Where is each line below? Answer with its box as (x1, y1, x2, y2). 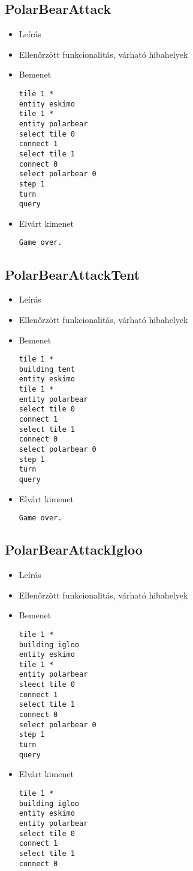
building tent (19, 365, 75, 374)
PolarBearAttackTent (5, 265, 140, 283)
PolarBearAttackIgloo (5, 540, 143, 559)
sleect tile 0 (19, 680, 75, 689)
